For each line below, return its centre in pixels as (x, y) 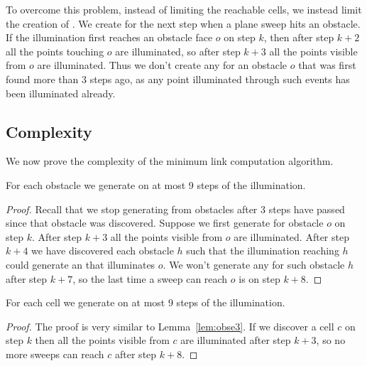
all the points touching (55, 51)
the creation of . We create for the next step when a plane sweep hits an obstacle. (183, 23)
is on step (259, 278)
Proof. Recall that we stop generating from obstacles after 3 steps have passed (175, 209)
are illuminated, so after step (178, 51)
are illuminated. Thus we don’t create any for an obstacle (162, 65)
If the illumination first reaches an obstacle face (109, 37)
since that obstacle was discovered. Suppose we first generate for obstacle (165, 223)
